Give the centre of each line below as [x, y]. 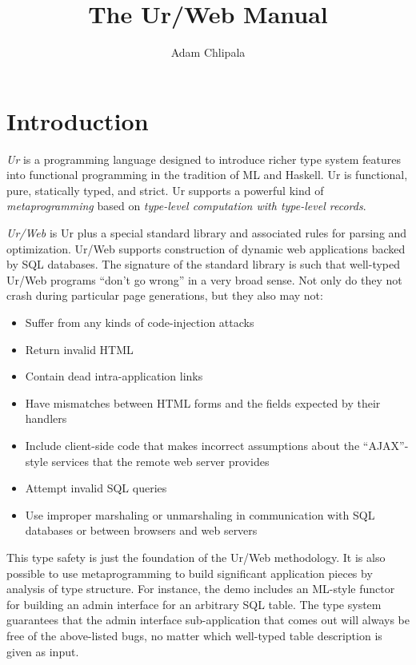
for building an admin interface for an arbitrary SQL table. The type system [194, 604]
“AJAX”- [386, 445]
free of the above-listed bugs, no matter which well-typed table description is [194, 635]
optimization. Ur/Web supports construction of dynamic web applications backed [206, 248]
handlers [46, 418]
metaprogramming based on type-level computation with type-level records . [186, 206]
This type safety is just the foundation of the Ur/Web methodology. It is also [196, 557]
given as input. [43, 651]
